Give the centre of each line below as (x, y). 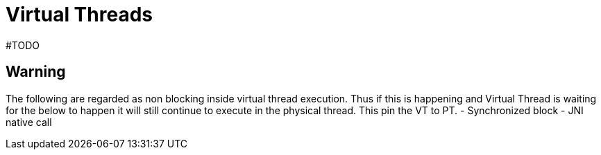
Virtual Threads (79, 15)
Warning (36, 72)
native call (29, 122)
